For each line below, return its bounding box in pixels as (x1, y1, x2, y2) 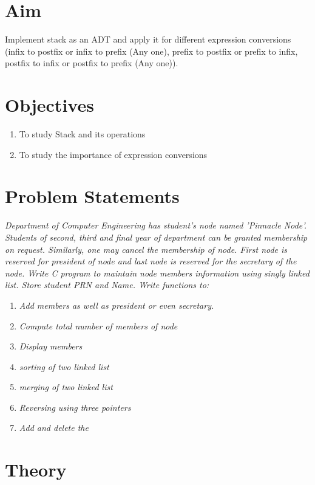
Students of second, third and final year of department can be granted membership (5, 230, 308, 243)
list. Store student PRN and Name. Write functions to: (5, 278, 209, 291)
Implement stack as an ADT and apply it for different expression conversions (5, 33, 291, 46)
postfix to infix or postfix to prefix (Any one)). (5, 57, 178, 69)
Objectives (5, 92, 94, 117)
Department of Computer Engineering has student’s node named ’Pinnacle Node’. (5, 219, 307, 232)
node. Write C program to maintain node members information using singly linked (5, 266, 310, 279)
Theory (5, 457, 67, 482)
